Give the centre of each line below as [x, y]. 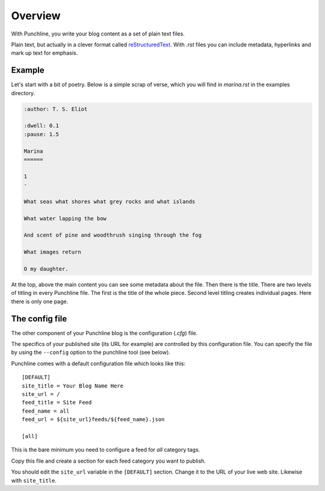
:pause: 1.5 [42, 134]
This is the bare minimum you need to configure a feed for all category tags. [106, 450]
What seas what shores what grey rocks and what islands [110, 201]
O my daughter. [46, 269]
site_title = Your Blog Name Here [73, 386]
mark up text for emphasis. [45, 53]
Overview [36, 16]
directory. [23, 93]
